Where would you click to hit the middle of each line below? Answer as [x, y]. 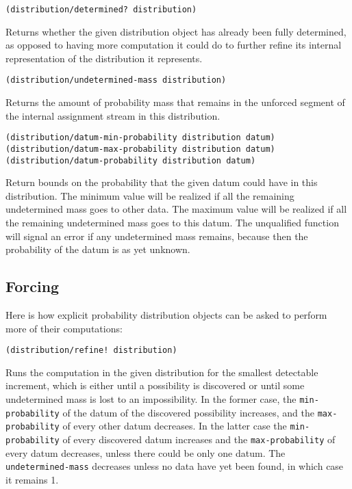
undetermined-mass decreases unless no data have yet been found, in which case [175, 466]
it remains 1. [32, 479]
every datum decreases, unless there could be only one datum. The [146, 452]
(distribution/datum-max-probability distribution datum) [140, 149]
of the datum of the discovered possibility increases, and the [188, 412]
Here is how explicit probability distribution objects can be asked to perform [166, 315]
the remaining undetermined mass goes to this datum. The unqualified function [172, 223]
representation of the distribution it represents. [104, 58]
